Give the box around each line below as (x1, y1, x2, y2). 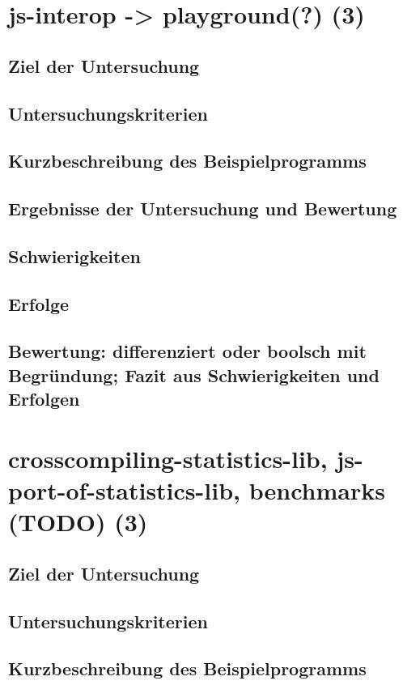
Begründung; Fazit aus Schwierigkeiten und (8, 362, 380, 387)
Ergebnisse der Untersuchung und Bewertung (8, 196, 397, 221)
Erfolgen (8, 386, 80, 411)
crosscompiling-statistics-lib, (8, 441, 328, 474)
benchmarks (248, 474, 385, 506)
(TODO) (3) (8, 505, 148, 538)
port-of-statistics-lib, (8, 474, 240, 506)
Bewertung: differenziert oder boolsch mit (8, 338, 367, 364)
